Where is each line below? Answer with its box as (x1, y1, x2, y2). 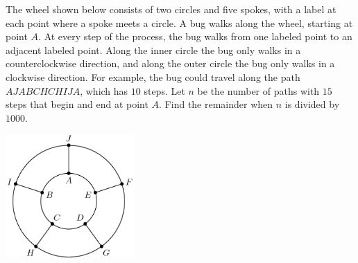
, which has (80, 83, 128, 98)
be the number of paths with (197, 83, 320, 98)
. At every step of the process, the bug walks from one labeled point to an (38, 29, 352, 44)
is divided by (284, 97, 340, 111)
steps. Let (144, 83, 185, 98)
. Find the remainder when (159, 97, 273, 111)
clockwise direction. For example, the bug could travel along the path (6, 69, 300, 84)
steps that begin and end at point (6, 97, 148, 111)
